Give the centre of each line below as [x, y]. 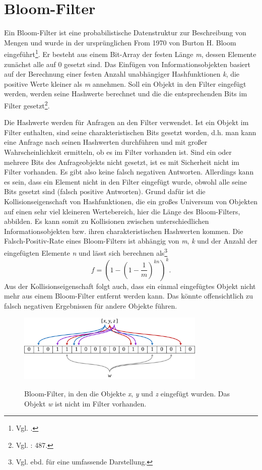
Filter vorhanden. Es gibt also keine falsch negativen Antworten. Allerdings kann [129, 172]
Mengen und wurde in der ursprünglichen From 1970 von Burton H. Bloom [120, 42]
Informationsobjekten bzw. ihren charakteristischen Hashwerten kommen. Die [124, 231]
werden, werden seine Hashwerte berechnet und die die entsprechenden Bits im [126, 94]
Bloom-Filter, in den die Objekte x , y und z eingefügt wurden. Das [127, 393]
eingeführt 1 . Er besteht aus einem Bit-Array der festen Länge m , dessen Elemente [130, 53]
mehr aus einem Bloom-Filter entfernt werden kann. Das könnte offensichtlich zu [129, 296]
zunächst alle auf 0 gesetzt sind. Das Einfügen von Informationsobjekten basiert [127, 64]
